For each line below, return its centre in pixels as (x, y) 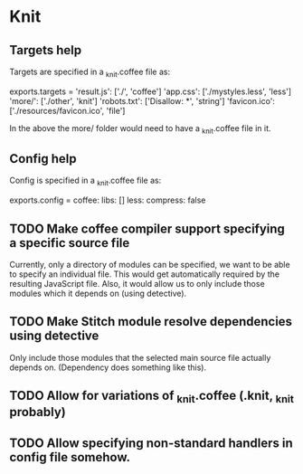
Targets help (46, 50)
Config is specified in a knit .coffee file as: (85, 181)
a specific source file (70, 243)
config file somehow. (70, 457)
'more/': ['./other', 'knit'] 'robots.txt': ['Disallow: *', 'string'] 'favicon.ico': (142, 100)
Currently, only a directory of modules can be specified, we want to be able (150, 265)
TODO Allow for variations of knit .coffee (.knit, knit (151, 397)
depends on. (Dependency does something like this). (108, 367)
